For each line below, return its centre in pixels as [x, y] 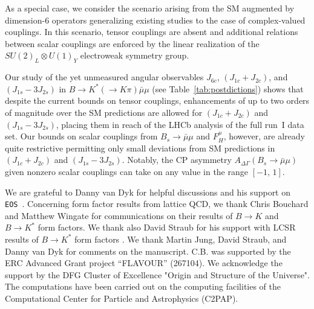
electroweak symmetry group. [135, 55]
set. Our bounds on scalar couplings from [81, 136]
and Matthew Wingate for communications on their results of [119, 215]
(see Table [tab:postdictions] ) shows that [228, 88]
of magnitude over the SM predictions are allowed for [104, 112]
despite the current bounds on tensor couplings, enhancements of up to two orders [157, 100]
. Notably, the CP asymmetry [177, 160]
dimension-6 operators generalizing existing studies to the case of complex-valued [155, 20]
